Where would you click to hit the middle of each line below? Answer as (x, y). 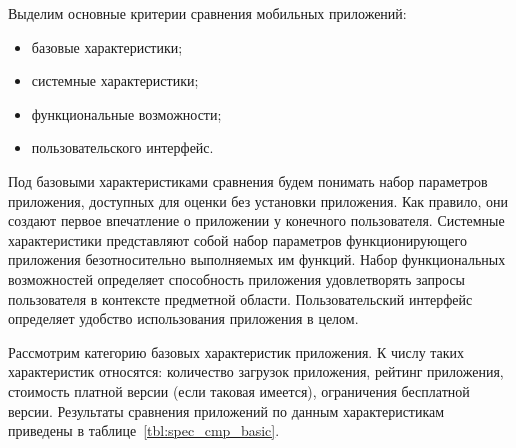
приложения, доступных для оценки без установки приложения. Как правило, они (258, 200)
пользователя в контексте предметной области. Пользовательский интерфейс (240, 298)
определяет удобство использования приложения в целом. (183, 318)
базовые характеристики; (107, 46)
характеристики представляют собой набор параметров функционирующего (237, 239)
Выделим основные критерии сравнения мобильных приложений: (207, 13)
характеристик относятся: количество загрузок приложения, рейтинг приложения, (256, 371)
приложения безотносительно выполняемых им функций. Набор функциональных (257, 259)
